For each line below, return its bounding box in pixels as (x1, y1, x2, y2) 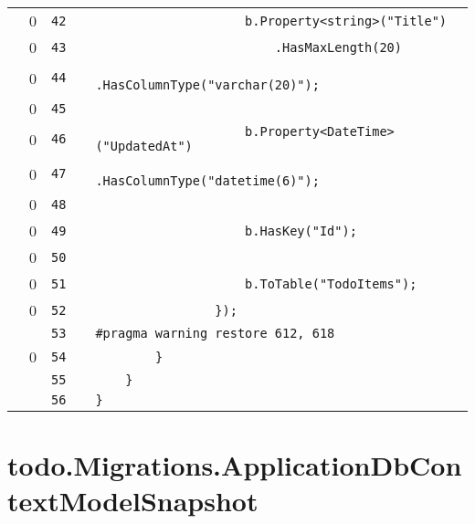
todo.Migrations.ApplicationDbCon (7, 446, 462, 484)
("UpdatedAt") (95, 139, 193, 153)
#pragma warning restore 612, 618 (95, 326, 335, 341)
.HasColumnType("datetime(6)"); (95, 173, 320, 188)
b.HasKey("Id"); (245, 223, 357, 238)
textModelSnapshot (7, 482, 259, 519)
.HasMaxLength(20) (274, 39, 402, 55)
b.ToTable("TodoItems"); (245, 276, 417, 291)
